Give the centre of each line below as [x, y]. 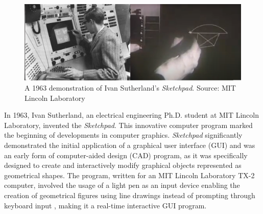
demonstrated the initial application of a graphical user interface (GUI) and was [130, 145]
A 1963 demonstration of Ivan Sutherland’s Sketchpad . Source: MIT [130, 88]
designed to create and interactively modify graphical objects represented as [123, 165]
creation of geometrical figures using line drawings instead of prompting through [130, 195]
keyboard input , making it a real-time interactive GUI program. [105, 205]
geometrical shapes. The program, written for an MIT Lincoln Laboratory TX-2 [129, 175]
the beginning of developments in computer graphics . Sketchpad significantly [123, 135]
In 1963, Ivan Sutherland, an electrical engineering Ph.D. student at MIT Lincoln [131, 115]
